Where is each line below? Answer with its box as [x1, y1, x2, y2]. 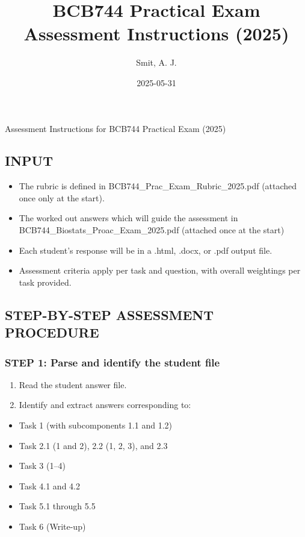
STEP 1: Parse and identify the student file [5, 354, 220, 369]
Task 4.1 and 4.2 [19, 479, 80, 492]
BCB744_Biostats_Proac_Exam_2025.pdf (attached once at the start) [19, 224, 285, 236]
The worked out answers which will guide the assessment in [19, 212, 238, 224]
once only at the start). [19, 191, 105, 204]
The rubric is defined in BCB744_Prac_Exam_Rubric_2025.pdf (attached [19, 180, 297, 192]
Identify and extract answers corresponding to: [19, 398, 191, 411]
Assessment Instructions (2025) [23, 21, 289, 46]
